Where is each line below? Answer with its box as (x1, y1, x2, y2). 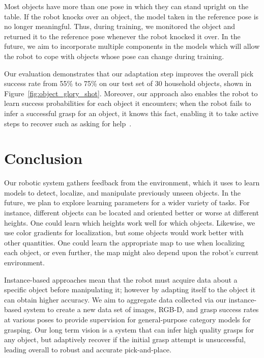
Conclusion (4, 148, 83, 169)
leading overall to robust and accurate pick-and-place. (4, 344, 171, 354)
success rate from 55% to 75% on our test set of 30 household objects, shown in (4, 78, 252, 89)
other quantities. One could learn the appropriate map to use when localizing (4, 237, 245, 247)
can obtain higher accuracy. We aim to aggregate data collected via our (4, 294, 226, 305)
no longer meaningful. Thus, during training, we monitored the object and (4, 21, 236, 32)
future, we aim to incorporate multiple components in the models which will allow (4, 41, 260, 51)
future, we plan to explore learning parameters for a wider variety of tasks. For (4, 197, 250, 208)
